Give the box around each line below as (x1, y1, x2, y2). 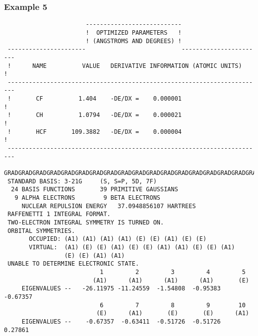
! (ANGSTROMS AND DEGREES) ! (85, 37, 182, 45)
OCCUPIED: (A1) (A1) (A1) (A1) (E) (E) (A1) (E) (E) (29, 235, 207, 243)
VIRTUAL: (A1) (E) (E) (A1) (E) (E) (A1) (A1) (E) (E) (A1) (29, 243, 235, 251)
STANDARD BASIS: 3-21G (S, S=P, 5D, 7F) (7, 177, 157, 185)
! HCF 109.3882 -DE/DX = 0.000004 (7, 128, 182, 135)
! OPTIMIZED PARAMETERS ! (85, 29, 182, 36)
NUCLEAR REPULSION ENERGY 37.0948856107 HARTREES (21, 202, 196, 210)
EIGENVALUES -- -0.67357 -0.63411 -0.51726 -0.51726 (21, 318, 221, 325)
